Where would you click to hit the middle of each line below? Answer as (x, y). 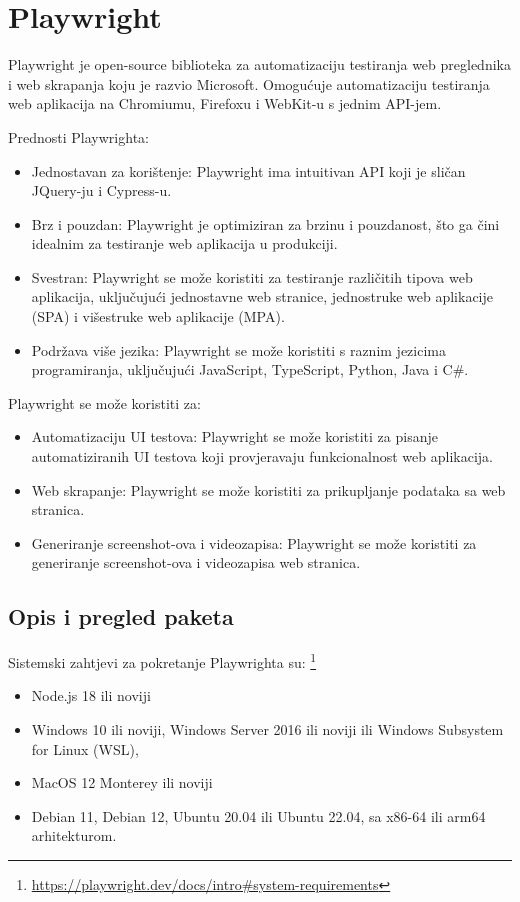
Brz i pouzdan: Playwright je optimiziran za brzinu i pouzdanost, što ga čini (265, 223)
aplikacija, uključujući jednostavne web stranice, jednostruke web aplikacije (262, 296)
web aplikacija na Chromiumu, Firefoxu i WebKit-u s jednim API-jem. (225, 103)
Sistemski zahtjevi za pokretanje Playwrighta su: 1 (162, 660)
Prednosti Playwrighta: (78, 136)
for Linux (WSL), (85, 748)
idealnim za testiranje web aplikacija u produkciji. (184, 243)
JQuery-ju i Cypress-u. (101, 190)
